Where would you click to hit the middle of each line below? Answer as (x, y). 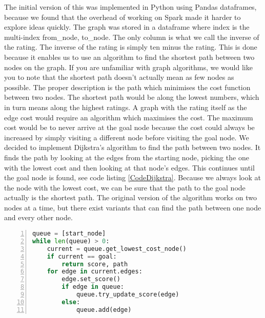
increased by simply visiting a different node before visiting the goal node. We (127, 137)
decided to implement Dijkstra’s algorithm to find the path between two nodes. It (132, 147)
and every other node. (38, 217)
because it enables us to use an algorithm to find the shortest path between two (129, 57)
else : (71, 302)
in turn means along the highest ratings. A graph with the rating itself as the (126, 107)
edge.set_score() (91, 279)
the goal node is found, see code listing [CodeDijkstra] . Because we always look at (132, 177)
